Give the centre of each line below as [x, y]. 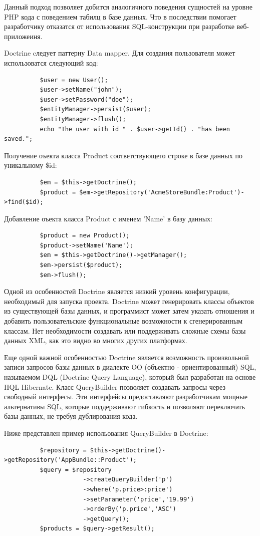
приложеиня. [23, 36]
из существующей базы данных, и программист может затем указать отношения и [129, 311]
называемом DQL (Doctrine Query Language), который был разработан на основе [130, 377]
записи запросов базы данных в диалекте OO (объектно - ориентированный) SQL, [130, 367]
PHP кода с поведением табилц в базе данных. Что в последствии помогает [120, 16]
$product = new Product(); [85, 236]
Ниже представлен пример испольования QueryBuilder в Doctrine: [106, 433]
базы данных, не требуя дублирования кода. [71, 416]
